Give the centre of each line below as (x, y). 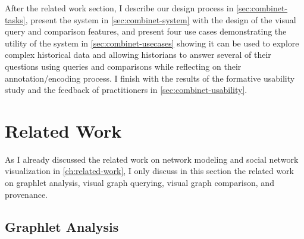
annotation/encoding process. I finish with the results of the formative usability (150, 78)
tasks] (15, 19)
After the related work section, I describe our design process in (119, 8)
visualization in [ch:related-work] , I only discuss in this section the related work (149, 171)
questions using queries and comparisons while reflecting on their (123, 66)
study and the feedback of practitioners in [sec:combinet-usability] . (126, 90)
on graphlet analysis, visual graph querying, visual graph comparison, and (140, 183)
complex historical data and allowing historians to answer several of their (138, 55)
